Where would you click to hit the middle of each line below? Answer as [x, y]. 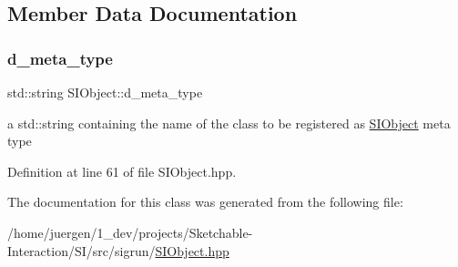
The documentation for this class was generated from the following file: [205, 202]
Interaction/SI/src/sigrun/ [81, 250]
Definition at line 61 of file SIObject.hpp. [122, 171]
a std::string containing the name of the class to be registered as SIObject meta [229, 123]
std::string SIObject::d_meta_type [105, 92]
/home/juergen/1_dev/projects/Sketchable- [130, 232]
